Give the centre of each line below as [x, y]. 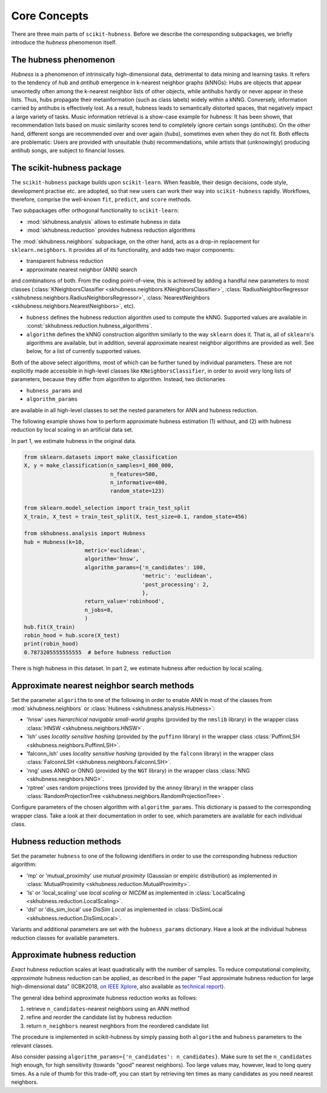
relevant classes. [32, 1045]
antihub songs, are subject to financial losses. [68, 151]
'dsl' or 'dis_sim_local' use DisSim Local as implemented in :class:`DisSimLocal [124, 910]
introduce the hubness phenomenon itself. [64, 42]
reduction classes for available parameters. [65, 938]
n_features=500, [134, 474]
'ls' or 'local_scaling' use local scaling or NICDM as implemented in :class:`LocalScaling [136, 893]
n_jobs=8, [99, 610]
